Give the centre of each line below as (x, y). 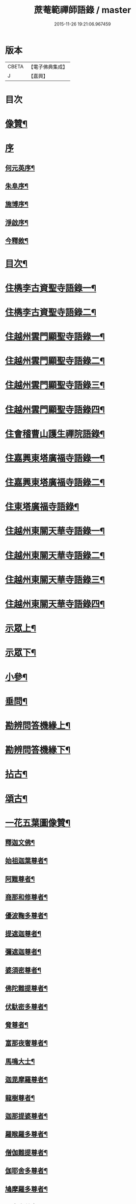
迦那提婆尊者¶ (27, 1116)
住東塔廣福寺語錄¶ (42, 507)
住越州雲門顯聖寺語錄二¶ (55, 361)
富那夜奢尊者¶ (27, 1043)
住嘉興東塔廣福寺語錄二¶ (55, 483)
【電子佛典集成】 (48, 67)
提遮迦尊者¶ (23, 934)
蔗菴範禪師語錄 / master (82, 10)
